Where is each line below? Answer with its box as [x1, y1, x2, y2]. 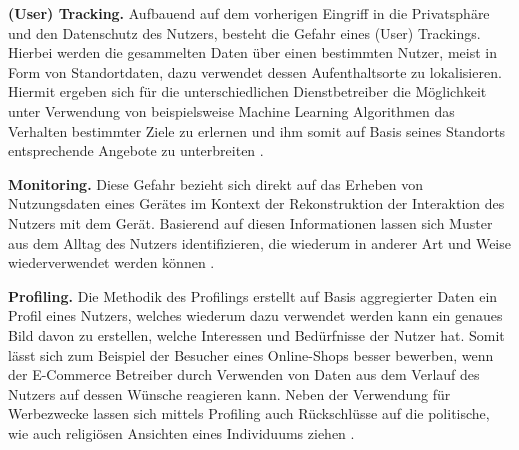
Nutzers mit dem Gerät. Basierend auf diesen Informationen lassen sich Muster [8, 212, 493, 233]
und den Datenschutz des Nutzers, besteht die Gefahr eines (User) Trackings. [8, 22, 481, 43]
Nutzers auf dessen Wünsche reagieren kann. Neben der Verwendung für [8, 383, 451, 404]
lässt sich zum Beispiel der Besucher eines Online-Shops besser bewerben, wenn [8, 344, 494, 365]
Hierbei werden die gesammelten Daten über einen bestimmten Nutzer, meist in [8, 42, 497, 63]
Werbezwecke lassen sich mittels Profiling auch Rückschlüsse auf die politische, [8, 403, 490, 424]
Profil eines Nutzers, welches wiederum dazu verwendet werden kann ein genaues [8, 305, 503, 326]
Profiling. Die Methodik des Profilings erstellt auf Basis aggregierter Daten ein [8, 285, 498, 306]
